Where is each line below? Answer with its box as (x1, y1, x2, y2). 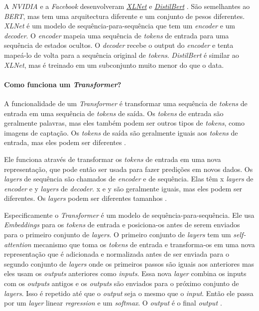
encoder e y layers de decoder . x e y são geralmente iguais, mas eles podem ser (4, 183, 243, 193)
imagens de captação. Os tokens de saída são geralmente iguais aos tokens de (4, 127, 238, 138)
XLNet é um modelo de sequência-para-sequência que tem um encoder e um (4, 20, 236, 31)
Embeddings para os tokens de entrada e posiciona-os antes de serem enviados (4, 219, 240, 230)
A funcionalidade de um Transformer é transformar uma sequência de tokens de (4, 98, 248, 108)
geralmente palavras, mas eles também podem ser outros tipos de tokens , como (4, 118, 245, 128)
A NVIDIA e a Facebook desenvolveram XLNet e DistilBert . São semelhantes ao (4, 1, 250, 11)
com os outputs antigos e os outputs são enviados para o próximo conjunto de (4, 278, 239, 289)
